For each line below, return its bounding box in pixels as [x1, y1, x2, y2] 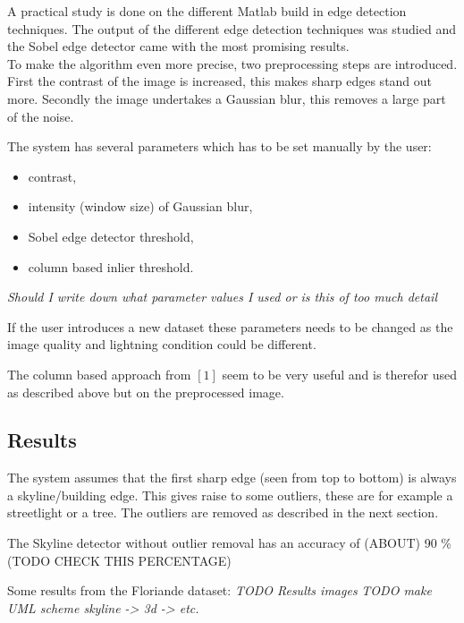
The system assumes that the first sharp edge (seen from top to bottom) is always [7, 468, 457, 487]
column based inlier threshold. [28, 257, 194, 276]
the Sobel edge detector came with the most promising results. [7, 37, 350, 55]
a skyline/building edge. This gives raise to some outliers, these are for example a [7, 485, 453, 504]
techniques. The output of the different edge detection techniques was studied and [7, 19, 456, 38]
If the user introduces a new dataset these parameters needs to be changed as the [7, 317, 453, 336]
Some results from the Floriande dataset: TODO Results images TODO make [7, 581, 432, 600]
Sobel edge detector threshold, [28, 226, 194, 245]
